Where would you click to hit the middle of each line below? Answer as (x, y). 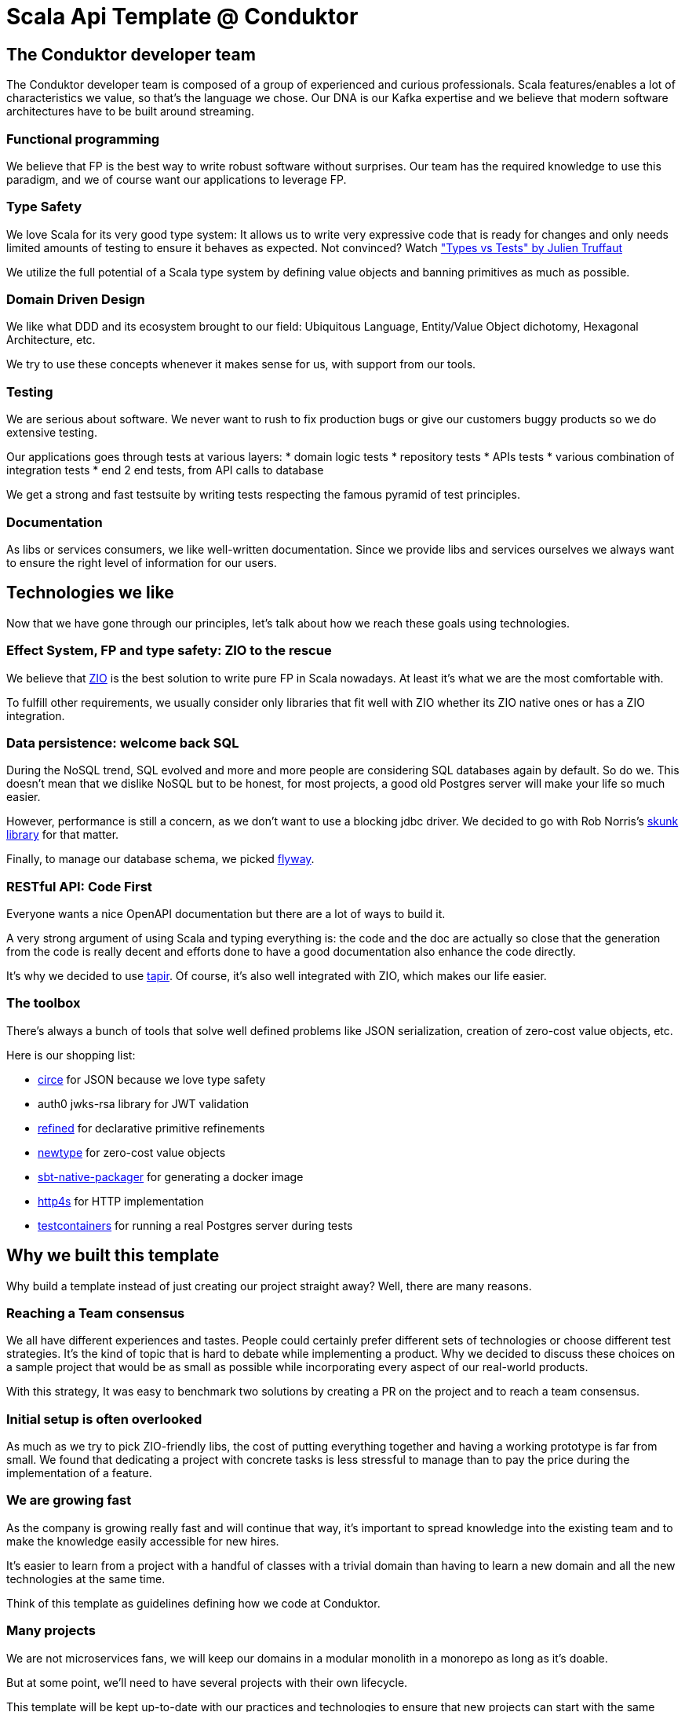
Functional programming (83, 139)
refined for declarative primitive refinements (151, 1128)
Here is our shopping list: (71, 1055)
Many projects (51, 1631)
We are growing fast (69, 1500)
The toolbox (44, 1003)
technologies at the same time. (86, 1578)
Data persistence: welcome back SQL (123, 743)
